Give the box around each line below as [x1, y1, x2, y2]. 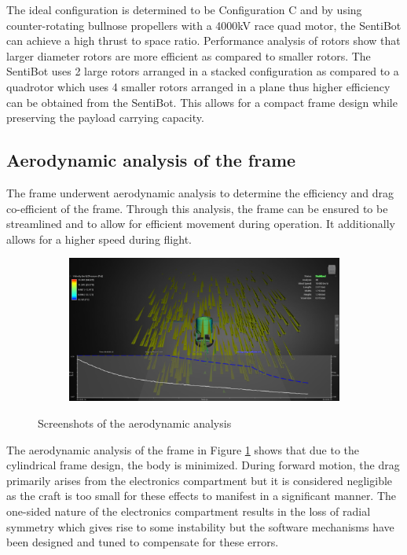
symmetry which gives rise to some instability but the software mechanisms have [6, 518, 394, 535]
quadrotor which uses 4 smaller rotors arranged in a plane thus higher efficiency [6, 78, 390, 94]
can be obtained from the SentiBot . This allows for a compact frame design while [6, 94, 398, 110]
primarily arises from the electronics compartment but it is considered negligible [6, 472, 393, 488]
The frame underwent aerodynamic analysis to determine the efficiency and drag [6, 184, 394, 200]
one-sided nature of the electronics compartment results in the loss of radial [6, 502, 371, 519]
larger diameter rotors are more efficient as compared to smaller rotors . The [6, 47, 371, 64]
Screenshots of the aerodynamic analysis [38, 415, 232, 431]
